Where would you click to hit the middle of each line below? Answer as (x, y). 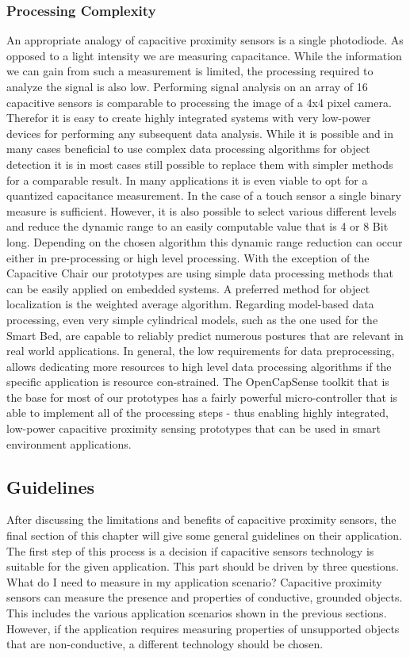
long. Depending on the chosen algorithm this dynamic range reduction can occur (205, 241)
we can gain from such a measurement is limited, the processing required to (190, 71)
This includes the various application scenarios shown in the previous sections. (197, 613)
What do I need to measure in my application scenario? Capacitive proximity (194, 581)
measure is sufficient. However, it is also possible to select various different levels (201, 210)
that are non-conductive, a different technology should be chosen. (165, 644)
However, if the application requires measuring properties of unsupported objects (203, 628)
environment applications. (69, 443)
